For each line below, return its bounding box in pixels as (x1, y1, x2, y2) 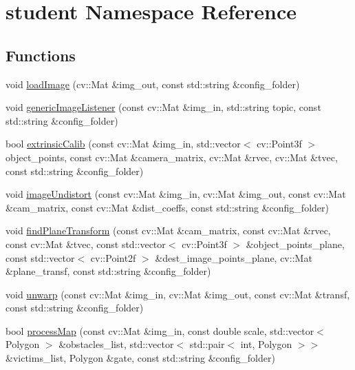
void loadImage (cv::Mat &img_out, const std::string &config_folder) (6, 76, 300, 91)
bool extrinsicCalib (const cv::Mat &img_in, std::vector (6, 136, 241, 151)
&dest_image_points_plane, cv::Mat (155, 250, 312, 265)
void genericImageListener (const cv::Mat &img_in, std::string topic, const (6, 100, 321, 114)
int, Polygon (240, 337, 292, 351)
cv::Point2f (90, 250, 136, 265)
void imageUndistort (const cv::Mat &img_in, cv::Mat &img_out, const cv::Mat (6, 187, 346, 201)
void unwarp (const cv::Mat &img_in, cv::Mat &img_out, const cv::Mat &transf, (6, 287, 350, 301)
